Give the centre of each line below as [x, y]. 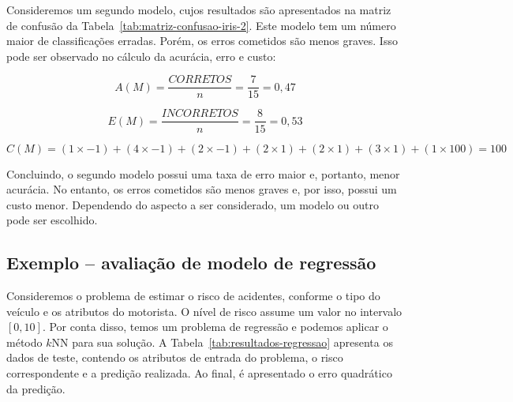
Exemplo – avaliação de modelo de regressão [191, 263]
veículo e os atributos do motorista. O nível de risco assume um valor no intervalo [204, 311]
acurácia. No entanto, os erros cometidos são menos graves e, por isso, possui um [202, 189]
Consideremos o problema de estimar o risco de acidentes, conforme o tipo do [193, 296]
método [24, 342]
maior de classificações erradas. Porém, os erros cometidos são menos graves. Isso [202, 41]
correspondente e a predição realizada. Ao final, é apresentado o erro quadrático [199, 373]
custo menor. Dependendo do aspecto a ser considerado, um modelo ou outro [193, 204]
